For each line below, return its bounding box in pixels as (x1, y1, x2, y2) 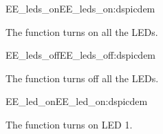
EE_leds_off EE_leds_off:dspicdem (6, 48, 156, 62)
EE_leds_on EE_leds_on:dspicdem (6, 1, 155, 15)
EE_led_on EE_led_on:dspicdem (6, 94, 148, 108)
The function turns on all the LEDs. (6, 24, 158, 39)
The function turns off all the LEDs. (6, 70, 159, 85)
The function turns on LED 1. (6, 117, 133, 131)
